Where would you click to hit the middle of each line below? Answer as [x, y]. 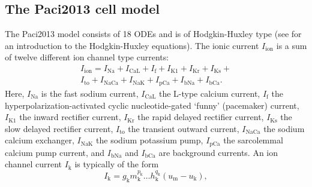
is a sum [292, 45]
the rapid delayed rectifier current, [201, 117]
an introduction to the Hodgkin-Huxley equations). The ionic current [132, 45]
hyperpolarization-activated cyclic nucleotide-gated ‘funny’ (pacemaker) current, [152, 105]
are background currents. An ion [218, 152]
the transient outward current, [184, 128]
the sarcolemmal [253, 140]
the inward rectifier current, [70, 117]
